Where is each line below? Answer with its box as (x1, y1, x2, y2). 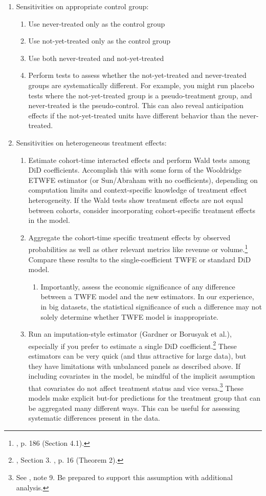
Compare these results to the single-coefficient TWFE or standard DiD (28, 254, 251, 264)
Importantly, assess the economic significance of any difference (40, 281, 235, 292)
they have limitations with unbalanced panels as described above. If (28, 360, 240, 371)
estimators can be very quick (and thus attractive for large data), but (28, 350, 247, 361)
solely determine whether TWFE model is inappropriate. (40, 311, 218, 322)
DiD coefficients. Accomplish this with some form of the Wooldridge (28, 164, 242, 175)
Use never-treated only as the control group (28, 18, 165, 29)
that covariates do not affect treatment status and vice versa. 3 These (28, 381, 244, 393)
